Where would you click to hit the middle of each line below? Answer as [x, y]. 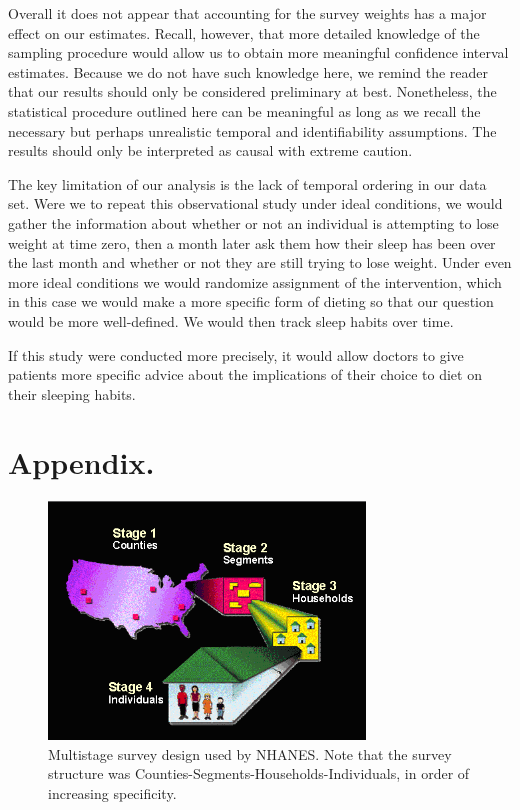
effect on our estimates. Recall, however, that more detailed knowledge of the [244, 32]
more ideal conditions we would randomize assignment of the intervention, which [255, 281]
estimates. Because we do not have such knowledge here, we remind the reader [248, 71]
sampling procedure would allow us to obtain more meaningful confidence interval [258, 52]
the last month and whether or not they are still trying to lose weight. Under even [260, 262]
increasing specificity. [112, 793]
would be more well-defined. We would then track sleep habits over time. [231, 320]
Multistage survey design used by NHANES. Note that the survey [250, 753]
